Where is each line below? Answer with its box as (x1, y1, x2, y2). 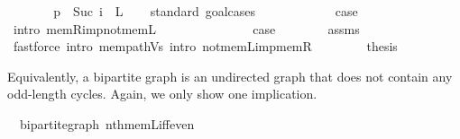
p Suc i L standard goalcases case (53, 2, 358, 20)
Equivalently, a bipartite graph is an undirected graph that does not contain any (7, 66, 453, 85)
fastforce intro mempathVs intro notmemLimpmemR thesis (13, 37, 398, 56)
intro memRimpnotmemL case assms (13, 19, 360, 38)
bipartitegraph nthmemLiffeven (19, 114, 195, 133)
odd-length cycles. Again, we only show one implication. (7, 84, 317, 103)
